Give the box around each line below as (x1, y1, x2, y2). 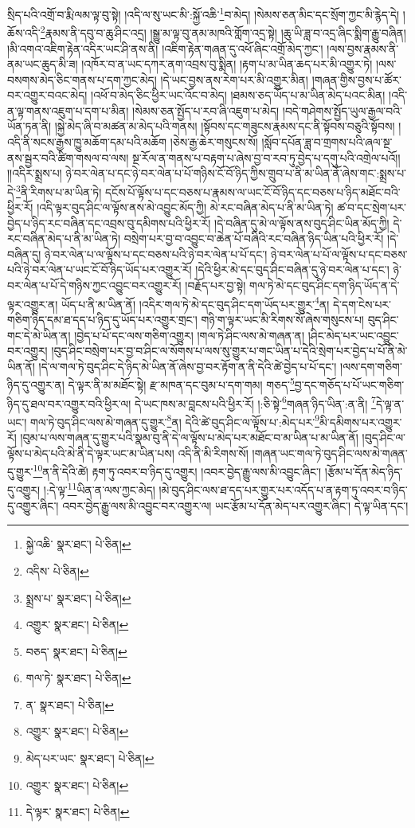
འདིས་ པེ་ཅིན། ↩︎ (25, 562, 89, 579)
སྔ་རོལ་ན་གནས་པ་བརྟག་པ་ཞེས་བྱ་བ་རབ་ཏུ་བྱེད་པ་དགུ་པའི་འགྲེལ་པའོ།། (132, 149, 401, 166)
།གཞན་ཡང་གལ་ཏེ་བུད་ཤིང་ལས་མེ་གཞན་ (252, 444, 408, 461)
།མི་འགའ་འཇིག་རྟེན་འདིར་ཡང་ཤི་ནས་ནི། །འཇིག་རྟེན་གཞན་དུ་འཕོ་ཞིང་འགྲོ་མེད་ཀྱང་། (7, 40, 323, 57)
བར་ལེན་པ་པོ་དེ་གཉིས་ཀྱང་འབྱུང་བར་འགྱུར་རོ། (7, 277, 182, 294)
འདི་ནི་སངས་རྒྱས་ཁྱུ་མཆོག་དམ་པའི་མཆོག (7, 134, 167, 150)
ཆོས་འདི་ (7, 24, 41, 41)
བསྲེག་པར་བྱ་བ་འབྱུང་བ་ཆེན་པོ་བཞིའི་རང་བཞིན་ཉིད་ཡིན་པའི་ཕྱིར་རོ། (123, 230, 384, 247)
